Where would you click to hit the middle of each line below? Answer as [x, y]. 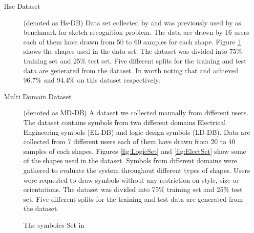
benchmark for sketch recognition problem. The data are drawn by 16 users [136, 32]
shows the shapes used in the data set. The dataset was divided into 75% [133, 51]
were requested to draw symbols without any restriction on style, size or [131, 180]
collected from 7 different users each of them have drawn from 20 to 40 [129, 141]
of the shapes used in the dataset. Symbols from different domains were [130, 160]
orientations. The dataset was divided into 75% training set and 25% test [133, 189]
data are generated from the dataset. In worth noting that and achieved [131, 70]
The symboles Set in [54, 224]
